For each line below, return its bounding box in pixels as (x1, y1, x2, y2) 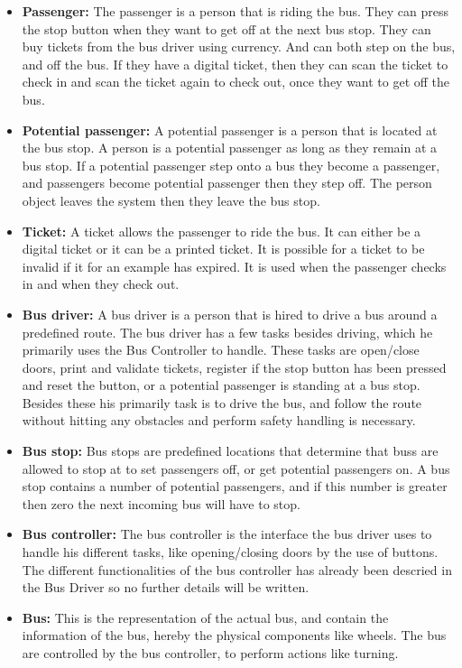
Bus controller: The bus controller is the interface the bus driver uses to (22, 524, 432, 543)
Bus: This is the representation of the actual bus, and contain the (22, 608, 389, 626)
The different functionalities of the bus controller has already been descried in (22, 560, 452, 579)
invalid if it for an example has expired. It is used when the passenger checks (22, 256, 447, 275)
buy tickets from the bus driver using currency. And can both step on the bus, (22, 37, 456, 56)
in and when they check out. (22, 274, 180, 293)
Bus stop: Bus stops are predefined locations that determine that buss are (22, 441, 439, 460)
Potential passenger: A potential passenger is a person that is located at (22, 120, 438, 139)
